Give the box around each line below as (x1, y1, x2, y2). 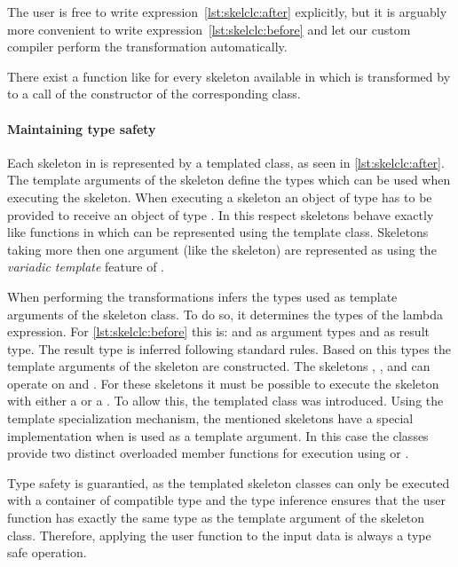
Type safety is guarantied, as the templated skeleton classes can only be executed (7, 473, 450, 492)
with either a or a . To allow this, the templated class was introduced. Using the (7, 391, 444, 410)
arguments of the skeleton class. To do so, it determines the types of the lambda (7, 304, 443, 323)
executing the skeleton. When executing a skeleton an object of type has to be (7, 187, 432, 206)
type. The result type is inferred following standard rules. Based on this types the (7, 339, 451, 358)
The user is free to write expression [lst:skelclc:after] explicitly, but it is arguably (7, 3, 447, 20)
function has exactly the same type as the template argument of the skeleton (7, 508, 425, 527)
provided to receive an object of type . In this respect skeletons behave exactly (7, 205, 434, 224)
